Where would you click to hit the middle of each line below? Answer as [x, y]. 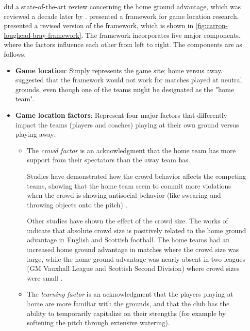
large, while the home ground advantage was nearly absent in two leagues [136, 259]
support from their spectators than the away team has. [108, 160]
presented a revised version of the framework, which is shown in [99, 25]
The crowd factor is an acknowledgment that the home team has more [131, 150]
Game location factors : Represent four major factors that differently [121, 115]
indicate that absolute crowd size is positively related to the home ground [136, 230]
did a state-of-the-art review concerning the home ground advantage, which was [122, 6]
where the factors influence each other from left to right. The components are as [123, 44]
